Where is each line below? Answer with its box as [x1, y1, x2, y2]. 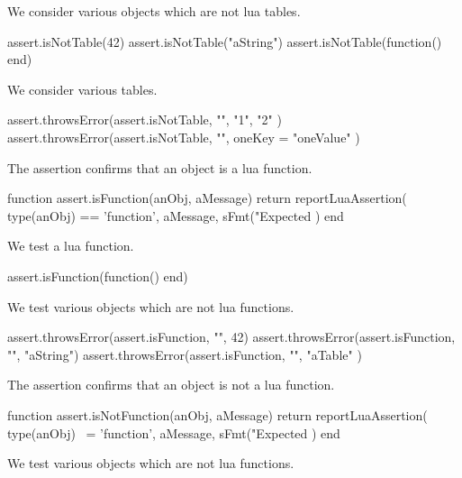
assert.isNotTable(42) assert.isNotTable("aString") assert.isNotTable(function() [7, 32, 442, 51]
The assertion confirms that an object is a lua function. [7, 158, 313, 177]
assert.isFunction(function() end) [7, 266, 188, 285]
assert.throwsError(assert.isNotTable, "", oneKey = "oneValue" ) [7, 127, 360, 146]
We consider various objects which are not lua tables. [7, 2, 301, 20]
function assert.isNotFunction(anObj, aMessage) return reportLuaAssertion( [7, 405, 428, 424]
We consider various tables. [7, 79, 158, 98]
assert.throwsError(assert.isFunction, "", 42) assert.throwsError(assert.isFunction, [7, 327, 456, 346]
